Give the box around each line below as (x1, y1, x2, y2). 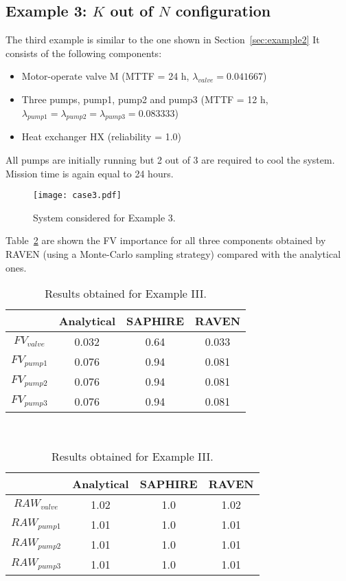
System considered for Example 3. (33, 210, 176, 224)
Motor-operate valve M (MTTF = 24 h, (21, 69, 189, 83)
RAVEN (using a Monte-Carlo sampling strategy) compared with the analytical (5, 247, 341, 261)
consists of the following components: (5, 45, 162, 60)
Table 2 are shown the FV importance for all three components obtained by (5, 233, 326, 248)
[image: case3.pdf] (33, 190, 122, 201)
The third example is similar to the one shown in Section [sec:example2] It (5, 32, 320, 47)
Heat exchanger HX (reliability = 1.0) (21, 129, 182, 144)
